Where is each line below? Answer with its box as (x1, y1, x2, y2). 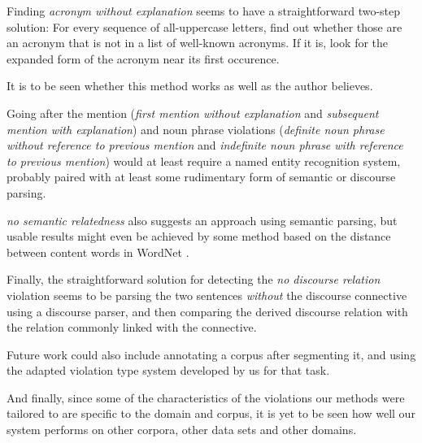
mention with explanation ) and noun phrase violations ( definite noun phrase (7, 120, 385, 137)
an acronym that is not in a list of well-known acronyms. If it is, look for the (7, 34, 389, 51)
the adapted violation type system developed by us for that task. (7, 362, 330, 379)
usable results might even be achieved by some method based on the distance (7, 228, 391, 245)
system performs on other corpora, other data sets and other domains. (7, 421, 357, 438)
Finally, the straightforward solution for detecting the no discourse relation (7, 271, 381, 288)
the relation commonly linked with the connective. (7, 319, 257, 336)
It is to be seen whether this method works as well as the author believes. (7, 77, 373, 94)
